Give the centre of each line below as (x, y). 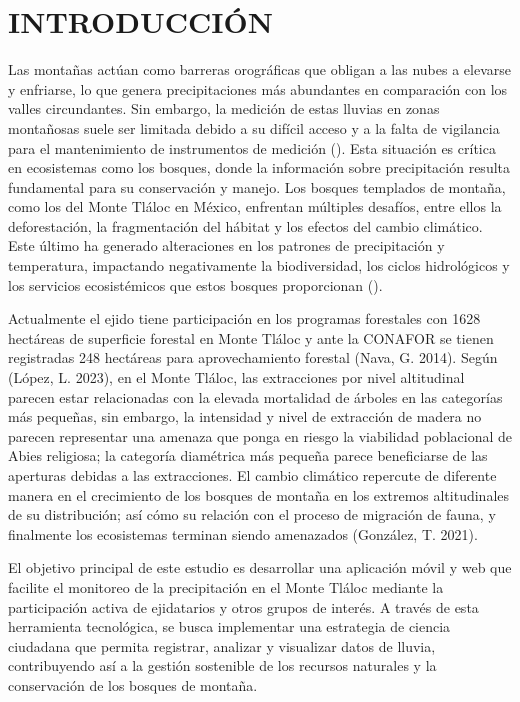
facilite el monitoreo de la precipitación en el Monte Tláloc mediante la (226, 586)
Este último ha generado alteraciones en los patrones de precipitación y (226, 245)
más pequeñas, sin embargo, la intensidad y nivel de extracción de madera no (245, 416)
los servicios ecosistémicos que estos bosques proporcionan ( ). (195, 284)
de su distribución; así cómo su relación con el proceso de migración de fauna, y (252, 514)
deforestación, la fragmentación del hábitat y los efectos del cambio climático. (245, 225)
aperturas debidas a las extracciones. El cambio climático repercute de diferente (252, 475)
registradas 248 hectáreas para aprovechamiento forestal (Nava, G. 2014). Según (253, 357)
